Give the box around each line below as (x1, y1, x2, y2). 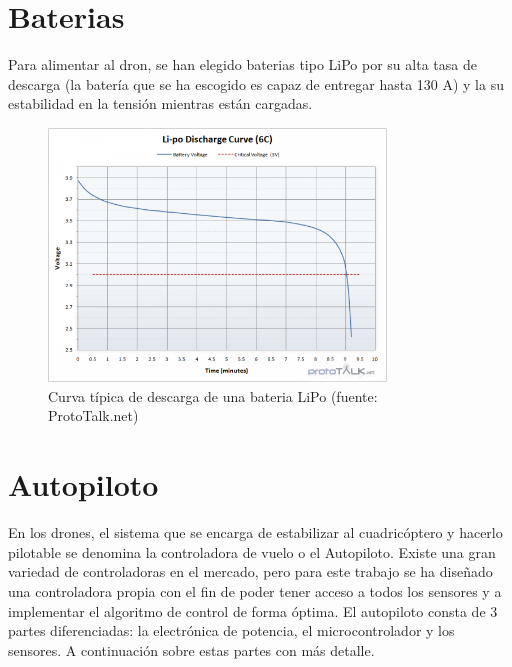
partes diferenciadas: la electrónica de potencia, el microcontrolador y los (8, 620, 455, 641)
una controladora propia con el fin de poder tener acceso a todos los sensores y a (8, 580, 502, 601)
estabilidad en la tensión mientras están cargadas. (8, 93, 313, 114)
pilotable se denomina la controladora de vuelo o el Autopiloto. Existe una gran (8, 541, 496, 562)
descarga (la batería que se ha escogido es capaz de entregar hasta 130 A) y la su (8, 73, 504, 94)
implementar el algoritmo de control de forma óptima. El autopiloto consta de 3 (8, 600, 498, 621)
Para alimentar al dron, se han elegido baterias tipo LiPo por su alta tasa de (8, 54, 477, 75)
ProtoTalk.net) (48, 405, 139, 426)
